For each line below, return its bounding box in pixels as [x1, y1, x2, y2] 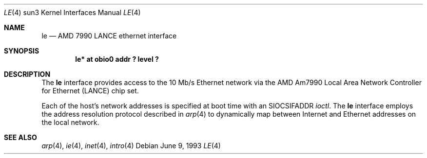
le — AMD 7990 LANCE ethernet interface [41, 32, 177, 40]
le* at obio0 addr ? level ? [75, 55, 159, 63]
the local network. [41, 118, 99, 126]
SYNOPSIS [4, 47, 39, 55]
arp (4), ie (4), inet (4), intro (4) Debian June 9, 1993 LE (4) [41, 141, 221, 150]
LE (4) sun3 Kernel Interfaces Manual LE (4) [4, 8, 141, 17]
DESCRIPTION [4, 70, 51, 78]
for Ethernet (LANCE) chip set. [41, 87, 139, 95]
